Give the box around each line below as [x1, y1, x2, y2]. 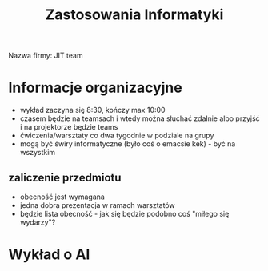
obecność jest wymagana [19, 192, 106, 201]
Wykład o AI [8, 245, 90, 264]
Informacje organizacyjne [8, 78, 182, 97]
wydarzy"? [19, 217, 56, 227]
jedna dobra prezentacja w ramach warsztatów [19, 200, 175, 209]
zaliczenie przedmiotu [8, 170, 122, 185]
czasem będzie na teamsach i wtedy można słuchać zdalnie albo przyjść [19, 114, 260, 123]
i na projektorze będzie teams [19, 122, 118, 132]
